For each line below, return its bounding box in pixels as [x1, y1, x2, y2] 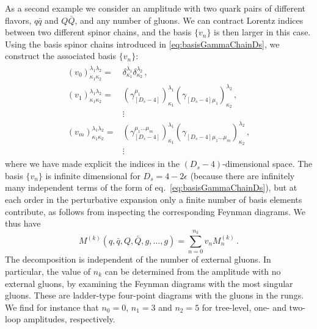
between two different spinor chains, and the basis [5, 26, 192, 38]
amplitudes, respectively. [23, 313, 115, 325]
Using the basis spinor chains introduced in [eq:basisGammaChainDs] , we [5, 37, 280, 50]
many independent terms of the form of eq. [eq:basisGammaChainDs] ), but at [5, 181, 297, 194]
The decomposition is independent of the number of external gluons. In [5, 253, 271, 266]
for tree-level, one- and [202, 300, 286, 313]
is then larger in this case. [214, 26, 311, 38]
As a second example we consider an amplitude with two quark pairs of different [5, 2, 305, 14]
